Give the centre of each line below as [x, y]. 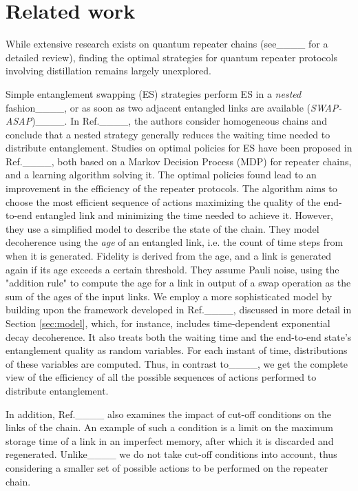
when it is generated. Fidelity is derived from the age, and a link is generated [169, 256]
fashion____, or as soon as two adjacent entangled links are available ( [158, 107]
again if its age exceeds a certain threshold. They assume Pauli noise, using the [172, 269]
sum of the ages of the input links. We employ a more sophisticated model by [169, 296]
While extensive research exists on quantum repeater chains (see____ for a [167, 44]
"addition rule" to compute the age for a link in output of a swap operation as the [178, 283]
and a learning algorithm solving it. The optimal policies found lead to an [161, 175]
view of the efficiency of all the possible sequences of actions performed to [161, 377]
